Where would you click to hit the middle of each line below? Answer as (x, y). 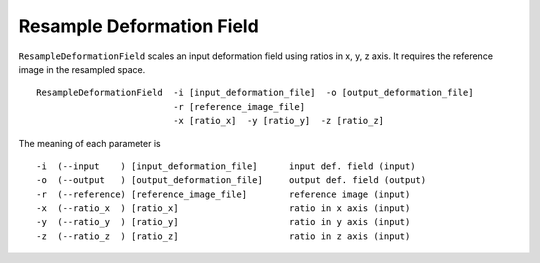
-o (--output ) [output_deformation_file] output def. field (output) (231, 180)
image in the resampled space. (82, 69)
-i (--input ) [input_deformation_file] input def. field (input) (226, 166)
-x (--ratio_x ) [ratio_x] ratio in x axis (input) (223, 208)
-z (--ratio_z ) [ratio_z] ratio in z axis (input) (223, 236)
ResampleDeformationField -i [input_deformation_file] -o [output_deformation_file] (255, 93)
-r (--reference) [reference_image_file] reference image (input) (223, 194)
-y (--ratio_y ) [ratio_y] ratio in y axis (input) (223, 222)
